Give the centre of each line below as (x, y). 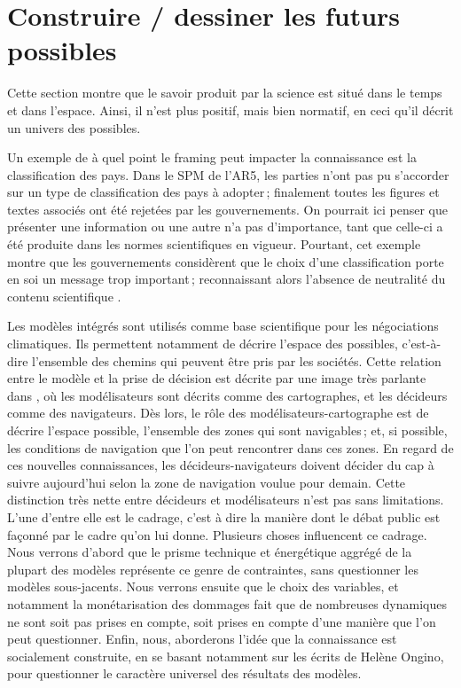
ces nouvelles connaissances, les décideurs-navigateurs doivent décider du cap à (221, 465)
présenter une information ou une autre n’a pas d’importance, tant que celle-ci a (225, 227)
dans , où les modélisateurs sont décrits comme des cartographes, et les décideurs (227, 395)
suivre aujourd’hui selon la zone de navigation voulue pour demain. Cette (207, 482)
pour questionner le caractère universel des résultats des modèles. (184, 673)
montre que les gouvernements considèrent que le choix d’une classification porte (226, 261)
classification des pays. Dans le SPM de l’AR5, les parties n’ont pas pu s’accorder (228, 174)
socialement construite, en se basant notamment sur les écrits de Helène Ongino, (226, 656)
